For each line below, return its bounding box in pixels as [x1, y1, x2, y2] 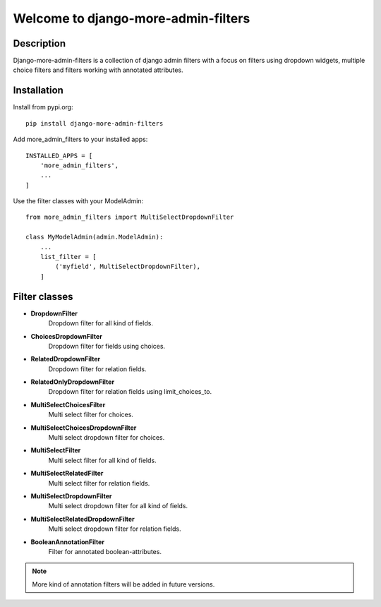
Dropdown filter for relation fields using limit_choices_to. [48, 387, 212, 396]
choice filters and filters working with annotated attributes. [13, 66, 183, 74]
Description [13, 37, 66, 49]
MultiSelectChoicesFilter [30, 400, 106, 409]
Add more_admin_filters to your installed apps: [13, 135, 148, 144]
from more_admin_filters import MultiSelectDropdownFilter [25, 213, 234, 222]
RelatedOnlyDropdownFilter [30, 378, 115, 386]
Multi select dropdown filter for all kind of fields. [48, 502, 188, 510]
